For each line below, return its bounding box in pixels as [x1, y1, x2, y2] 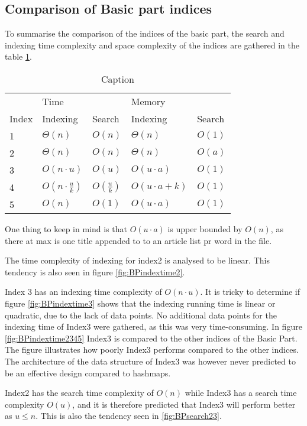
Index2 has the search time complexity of [5, 386, 154, 399]
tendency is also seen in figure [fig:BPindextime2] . [5, 265, 185, 278]
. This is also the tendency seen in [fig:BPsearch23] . [35, 409, 222, 422]
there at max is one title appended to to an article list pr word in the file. [5, 234, 272, 246]
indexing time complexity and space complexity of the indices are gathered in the [5, 38, 299, 51]
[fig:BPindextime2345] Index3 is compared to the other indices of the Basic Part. [5, 331, 298, 344]
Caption [101, 71, 134, 86]
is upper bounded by [167, 222, 243, 235]
